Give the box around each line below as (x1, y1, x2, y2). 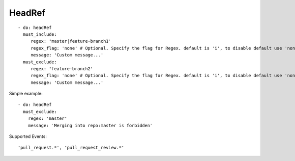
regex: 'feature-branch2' (30, 66, 93, 71)
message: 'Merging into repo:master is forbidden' (28, 123, 153, 128)
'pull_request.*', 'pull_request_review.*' (18, 145, 124, 151)
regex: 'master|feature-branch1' (30, 38, 112, 44)
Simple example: (9, 91, 43, 97)
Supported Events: (9, 134, 47, 139)
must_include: (23, 31, 57, 37)
